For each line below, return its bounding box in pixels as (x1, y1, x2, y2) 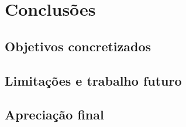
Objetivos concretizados (5, 37, 151, 55)
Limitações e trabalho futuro (5, 71, 182, 89)
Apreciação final (5, 105, 104, 124)
